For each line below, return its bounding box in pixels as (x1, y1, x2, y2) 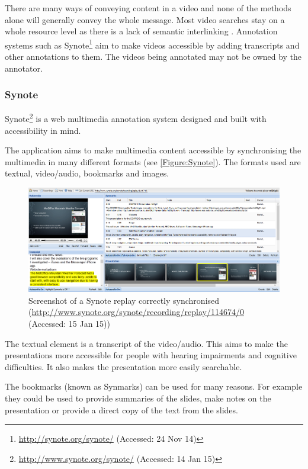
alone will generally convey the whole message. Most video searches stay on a (5, 13, 285, 25)
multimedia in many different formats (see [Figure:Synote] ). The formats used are (5, 155, 301, 168)
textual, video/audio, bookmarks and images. (5, 167, 169, 179)
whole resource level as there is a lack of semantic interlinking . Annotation (5, 25, 278, 37)
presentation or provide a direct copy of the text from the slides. (5, 403, 238, 416)
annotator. (5, 62, 43, 74)
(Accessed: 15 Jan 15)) (28, 317, 110, 329)
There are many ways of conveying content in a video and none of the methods (5, 2, 291, 14)
